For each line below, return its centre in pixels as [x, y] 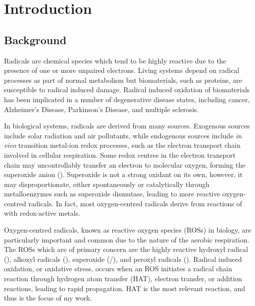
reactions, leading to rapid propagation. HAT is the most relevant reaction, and [125, 288]
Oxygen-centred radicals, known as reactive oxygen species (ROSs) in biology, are [128, 230]
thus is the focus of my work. [48, 298]
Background [35, 39]
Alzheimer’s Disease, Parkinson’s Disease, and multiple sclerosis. [102, 109]
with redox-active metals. [42, 213]
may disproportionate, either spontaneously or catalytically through [107, 184]
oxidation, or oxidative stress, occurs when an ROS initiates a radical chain [118, 269]
